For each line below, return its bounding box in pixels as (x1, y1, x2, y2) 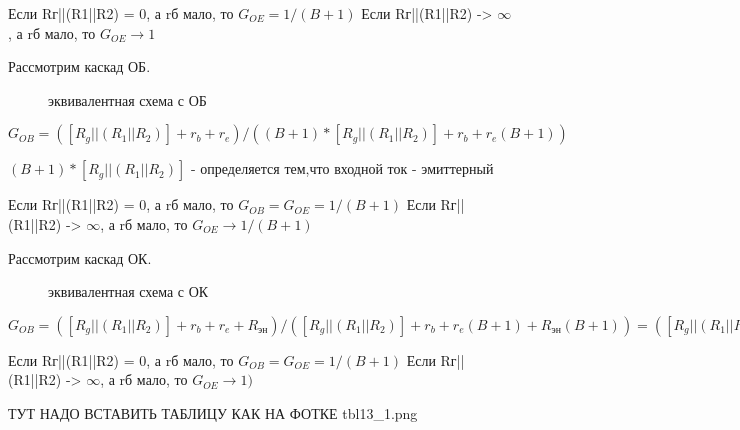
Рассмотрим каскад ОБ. (8, 56, 151, 77)
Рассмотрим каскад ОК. (8, 247, 152, 268)
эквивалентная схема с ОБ (48, 89, 207, 110)
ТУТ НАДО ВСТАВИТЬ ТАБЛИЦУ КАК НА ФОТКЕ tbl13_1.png (8, 402, 418, 423)
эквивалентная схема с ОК (48, 281, 209, 302)
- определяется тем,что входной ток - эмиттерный (191, 158, 494, 179)
